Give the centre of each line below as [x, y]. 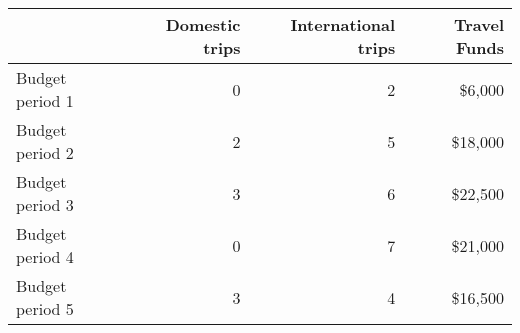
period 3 [45, 204]
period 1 [45, 100]
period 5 [45, 308]
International [343, 24]
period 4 [45, 256]
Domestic [203, 24]
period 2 [45, 152]
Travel [478, 24]
